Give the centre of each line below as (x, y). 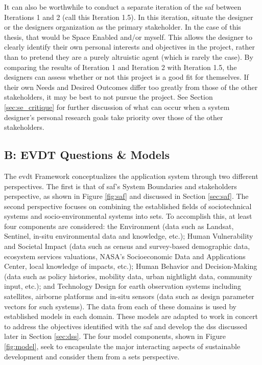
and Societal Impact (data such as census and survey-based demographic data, (127, 246)
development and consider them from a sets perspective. (92, 356)
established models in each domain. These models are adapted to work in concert (131, 316)
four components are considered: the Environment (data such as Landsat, (119, 226)
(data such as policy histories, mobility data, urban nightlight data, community (128, 276)
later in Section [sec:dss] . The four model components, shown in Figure (115, 336)
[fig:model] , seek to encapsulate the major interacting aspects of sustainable (122, 346)
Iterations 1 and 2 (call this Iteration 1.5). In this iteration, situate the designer (129, 17)
